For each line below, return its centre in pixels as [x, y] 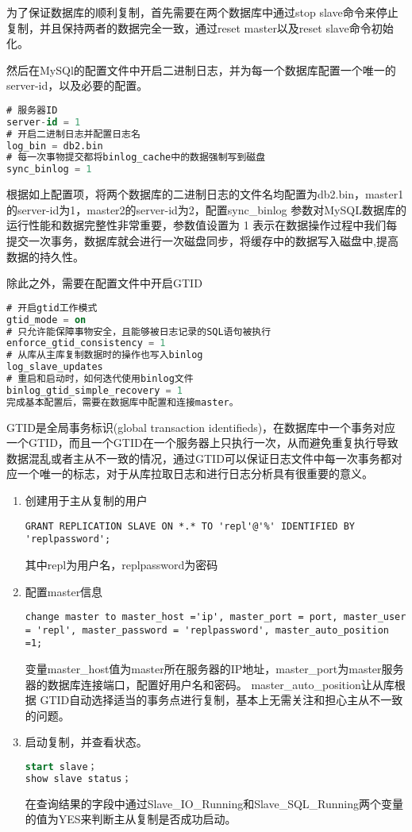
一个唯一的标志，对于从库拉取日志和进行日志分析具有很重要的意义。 [195, 474]
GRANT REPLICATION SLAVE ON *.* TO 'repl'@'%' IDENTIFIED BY [190, 526]
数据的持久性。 [45, 256]
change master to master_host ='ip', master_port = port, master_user [216, 617]
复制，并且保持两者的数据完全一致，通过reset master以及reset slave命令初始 [200, 27]
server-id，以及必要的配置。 [77, 85]
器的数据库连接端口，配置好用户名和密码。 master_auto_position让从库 [210, 684]
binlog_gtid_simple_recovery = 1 [94, 390]
